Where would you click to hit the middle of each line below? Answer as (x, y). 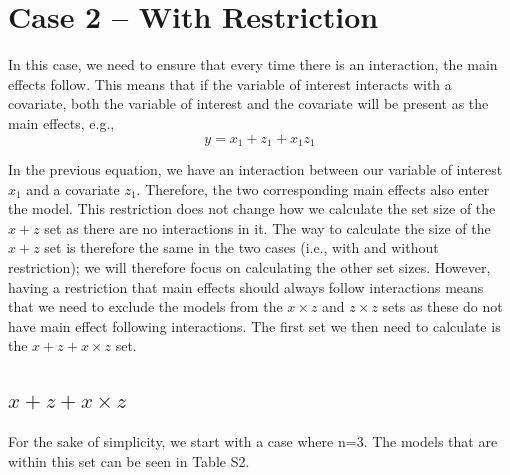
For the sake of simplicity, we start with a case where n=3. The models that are (253, 441)
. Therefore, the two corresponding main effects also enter (313, 188)
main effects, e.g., (61, 122)
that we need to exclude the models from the (145, 306)
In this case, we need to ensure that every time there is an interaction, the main (253, 64)
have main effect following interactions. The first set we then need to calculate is (254, 325)
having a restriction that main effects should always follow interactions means (246, 286)
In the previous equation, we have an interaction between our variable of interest (255, 168)
